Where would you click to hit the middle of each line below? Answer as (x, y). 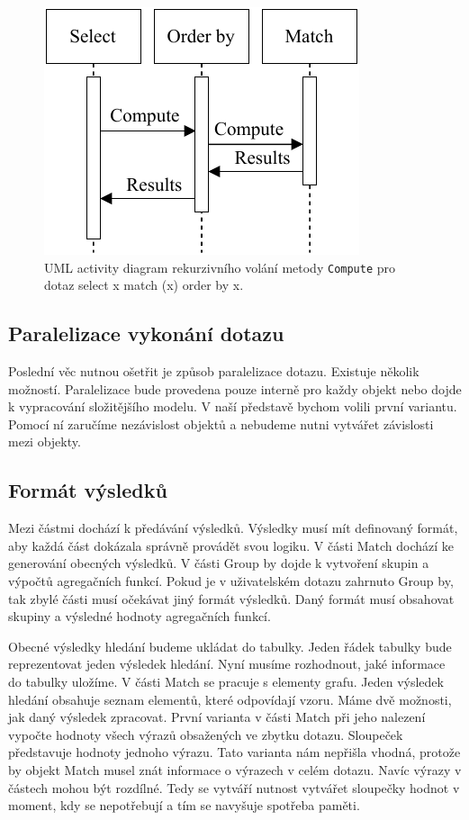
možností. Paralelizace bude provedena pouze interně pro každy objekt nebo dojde (235, 388)
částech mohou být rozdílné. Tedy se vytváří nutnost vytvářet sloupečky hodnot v (234, 787)
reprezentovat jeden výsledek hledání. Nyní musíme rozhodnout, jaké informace (227, 664)
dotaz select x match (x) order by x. (144, 285)
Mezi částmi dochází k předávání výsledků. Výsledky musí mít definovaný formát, (233, 528)
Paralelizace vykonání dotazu (146, 333)
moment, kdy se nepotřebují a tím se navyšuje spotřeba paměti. (184, 805)
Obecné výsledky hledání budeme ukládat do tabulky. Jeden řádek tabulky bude (230, 646)
